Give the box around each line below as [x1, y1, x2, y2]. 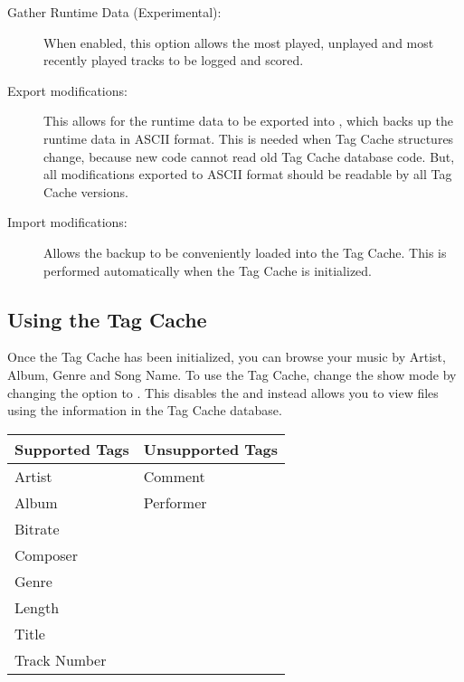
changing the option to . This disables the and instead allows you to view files [7, 383, 439, 402]
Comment [143, 465, 205, 487]
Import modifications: [7, 213, 128, 232]
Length [14, 596, 60, 618]
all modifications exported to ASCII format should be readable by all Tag [43, 165, 452, 184]
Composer [14, 544, 78, 565]
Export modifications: [7, 81, 128, 99]
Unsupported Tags [143, 438, 279, 459]
